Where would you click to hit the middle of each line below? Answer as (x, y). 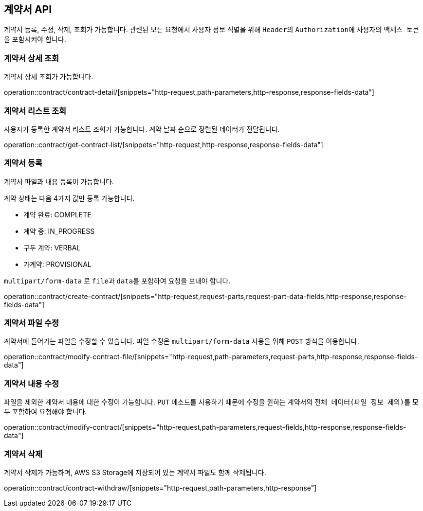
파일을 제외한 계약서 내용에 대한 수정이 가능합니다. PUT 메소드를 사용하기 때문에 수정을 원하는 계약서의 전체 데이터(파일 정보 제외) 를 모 (211, 402)
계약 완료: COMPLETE (57, 214)
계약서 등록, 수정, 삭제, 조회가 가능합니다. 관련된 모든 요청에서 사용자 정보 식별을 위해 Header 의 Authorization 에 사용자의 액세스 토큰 (212, 30)
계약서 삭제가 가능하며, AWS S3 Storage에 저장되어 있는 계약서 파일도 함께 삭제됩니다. (135, 472)
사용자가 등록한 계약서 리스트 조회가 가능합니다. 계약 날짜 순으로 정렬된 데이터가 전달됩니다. (142, 129)
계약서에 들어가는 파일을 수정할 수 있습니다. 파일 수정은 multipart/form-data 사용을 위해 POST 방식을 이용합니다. (182, 341)
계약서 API (28, 9)
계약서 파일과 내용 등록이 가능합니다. (59, 181)
